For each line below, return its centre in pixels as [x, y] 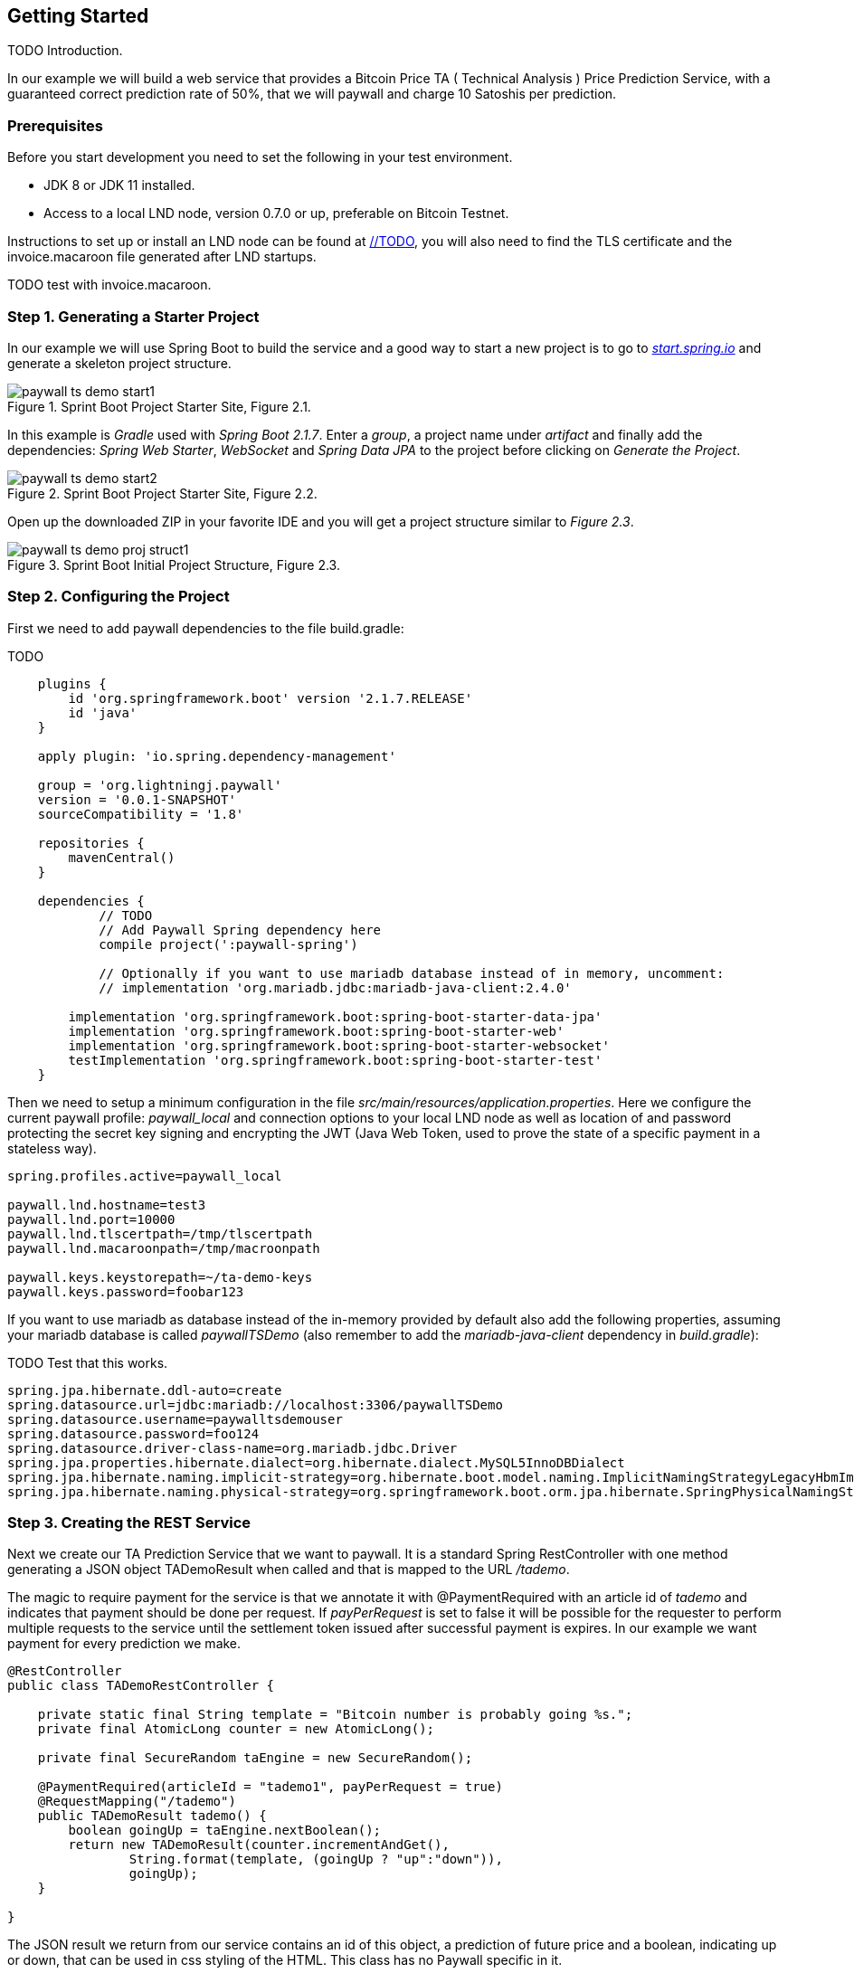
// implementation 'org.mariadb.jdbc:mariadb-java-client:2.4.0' [335, 987]
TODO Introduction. [65, 51]
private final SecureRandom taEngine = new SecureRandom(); [255, 1758]
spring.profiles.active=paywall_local [145, 1176]
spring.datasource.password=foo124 [133, 1433]
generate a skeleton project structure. [119, 363]
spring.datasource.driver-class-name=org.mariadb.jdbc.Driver [232, 1448]
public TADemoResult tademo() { [152, 1816]
